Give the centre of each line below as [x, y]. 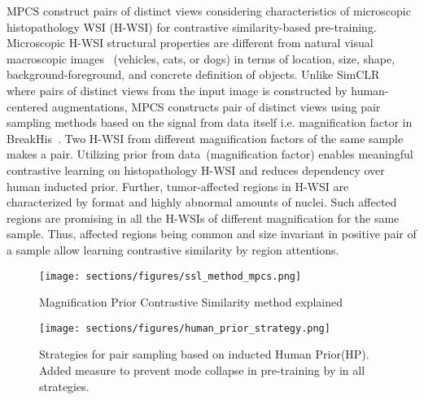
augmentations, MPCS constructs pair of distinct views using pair [216, 106]
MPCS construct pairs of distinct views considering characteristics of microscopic [209, 11]
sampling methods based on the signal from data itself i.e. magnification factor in [210, 122]
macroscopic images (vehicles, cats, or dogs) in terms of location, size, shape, [201, 58]
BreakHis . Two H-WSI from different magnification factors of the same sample [205, 138]
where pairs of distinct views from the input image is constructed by [177, 90]
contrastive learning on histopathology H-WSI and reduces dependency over [196, 170]
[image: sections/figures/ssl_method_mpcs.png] [170, 276]
